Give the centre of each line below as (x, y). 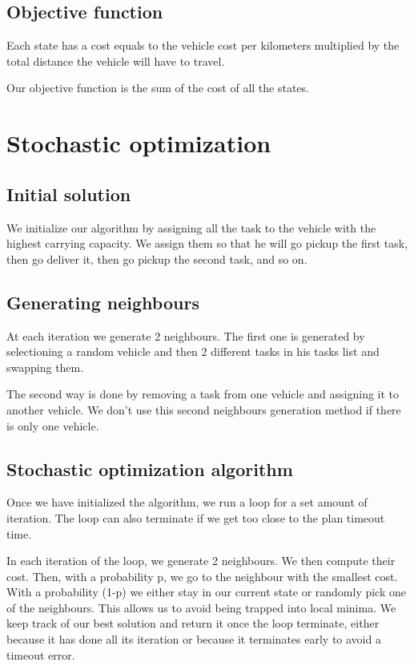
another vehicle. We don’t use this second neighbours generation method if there (204, 409)
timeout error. (41, 654)
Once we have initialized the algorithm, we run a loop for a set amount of (187, 502)
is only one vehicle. (53, 425)
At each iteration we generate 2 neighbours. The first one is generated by (186, 335)
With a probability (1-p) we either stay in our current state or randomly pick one (206, 592)
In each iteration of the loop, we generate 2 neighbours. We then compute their (201, 561)
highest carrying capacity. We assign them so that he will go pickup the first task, (207, 243)
